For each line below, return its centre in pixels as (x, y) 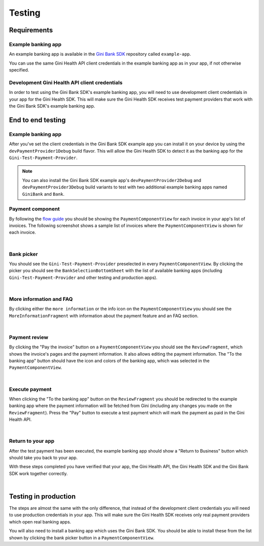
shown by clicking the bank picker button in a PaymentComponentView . (82, 538)
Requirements (31, 30)
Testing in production (42, 496)
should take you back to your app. (43, 458)
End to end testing (37, 120)
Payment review (29, 337)
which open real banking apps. (40, 522)
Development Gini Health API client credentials (66, 82)
